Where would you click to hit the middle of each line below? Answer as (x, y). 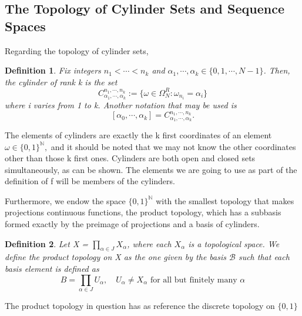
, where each (149, 243)
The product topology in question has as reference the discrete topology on (140, 305)
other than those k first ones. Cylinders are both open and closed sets (130, 158)
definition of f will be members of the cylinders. (90, 181)
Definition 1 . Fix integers (53, 70)
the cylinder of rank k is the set (61, 82)
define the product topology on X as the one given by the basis (115, 257)
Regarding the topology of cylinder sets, (77, 50)
